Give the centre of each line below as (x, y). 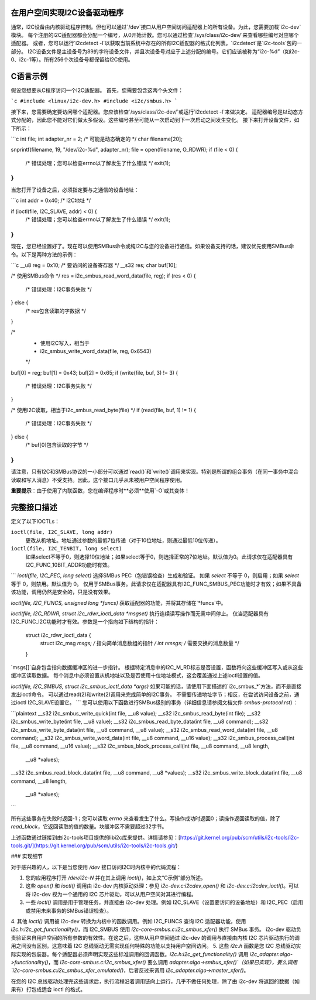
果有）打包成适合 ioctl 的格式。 (48, 989)
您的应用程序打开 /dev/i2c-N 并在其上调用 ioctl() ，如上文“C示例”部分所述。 (116, 878)
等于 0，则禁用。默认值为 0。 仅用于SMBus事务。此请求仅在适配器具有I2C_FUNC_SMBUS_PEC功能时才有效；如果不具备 (156, 584)
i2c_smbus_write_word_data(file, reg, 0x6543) (96, 351)
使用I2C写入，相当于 (65, 343)
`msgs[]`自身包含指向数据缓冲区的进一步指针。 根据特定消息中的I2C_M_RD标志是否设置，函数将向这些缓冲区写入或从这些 (157, 667)
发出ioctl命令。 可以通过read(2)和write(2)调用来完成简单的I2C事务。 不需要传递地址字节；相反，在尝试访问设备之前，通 (155, 694)
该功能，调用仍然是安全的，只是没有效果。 (62, 592)
